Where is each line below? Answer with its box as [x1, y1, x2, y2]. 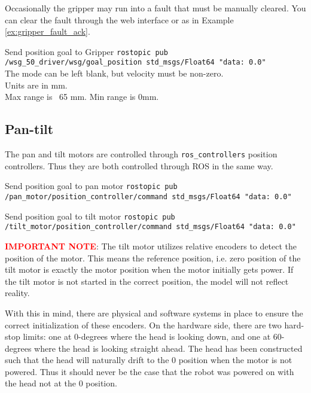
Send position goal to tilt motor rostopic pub [5, 209, 175, 222]
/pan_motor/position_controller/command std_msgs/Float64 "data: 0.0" [5, 192, 292, 201]
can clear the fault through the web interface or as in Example [5, 13, 234, 26]
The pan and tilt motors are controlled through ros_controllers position [5, 148, 278, 160]
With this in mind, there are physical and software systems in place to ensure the [5, 306, 303, 319]
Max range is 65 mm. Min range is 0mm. [5, 90, 159, 103]
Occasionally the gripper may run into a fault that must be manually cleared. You [5, 2, 306, 14]
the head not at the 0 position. [5, 377, 117, 389]
